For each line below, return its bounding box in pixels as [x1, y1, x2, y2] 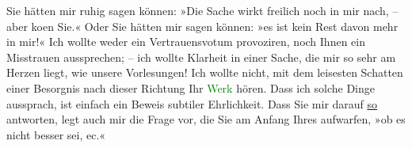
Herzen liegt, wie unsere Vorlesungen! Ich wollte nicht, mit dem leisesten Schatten [6, 64, 403, 81]
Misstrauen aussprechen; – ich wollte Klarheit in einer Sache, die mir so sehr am [6, 48, 396, 65]
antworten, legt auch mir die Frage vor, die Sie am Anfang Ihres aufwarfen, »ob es [6, 111, 406, 127]
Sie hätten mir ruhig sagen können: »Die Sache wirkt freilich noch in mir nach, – [6, 2, 399, 18]
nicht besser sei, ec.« [6, 126, 106, 142]
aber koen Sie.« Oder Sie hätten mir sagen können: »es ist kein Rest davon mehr [6, 17, 399, 34]
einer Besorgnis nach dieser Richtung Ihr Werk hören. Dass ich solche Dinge [6, 79, 376, 96]
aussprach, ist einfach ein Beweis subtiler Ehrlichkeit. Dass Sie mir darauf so [6, 95, 378, 112]
